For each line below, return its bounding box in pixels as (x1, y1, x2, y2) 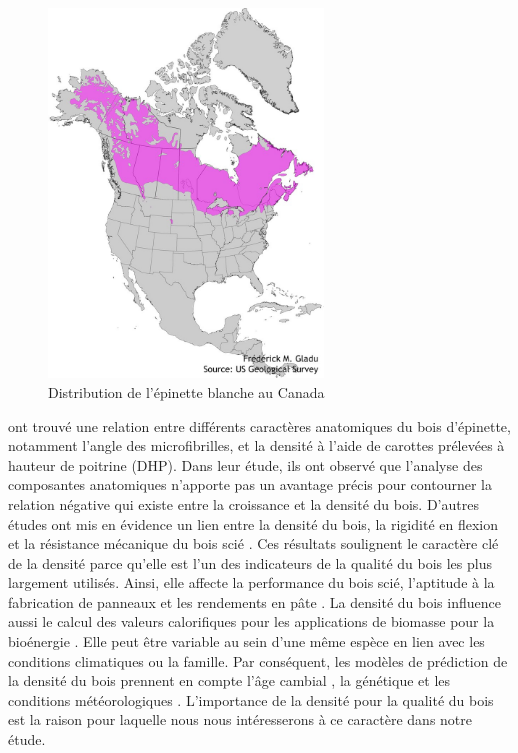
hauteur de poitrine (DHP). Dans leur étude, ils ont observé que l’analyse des (8, 454, 483, 475)
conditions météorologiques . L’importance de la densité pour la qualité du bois (8, 689, 494, 710)
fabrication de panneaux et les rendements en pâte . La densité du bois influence (8, 591, 501, 612)
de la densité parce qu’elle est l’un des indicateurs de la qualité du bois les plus (8, 552, 492, 573)
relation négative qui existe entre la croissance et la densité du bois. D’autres (8, 493, 479, 514)
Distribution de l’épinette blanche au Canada (48, 381, 325, 402)
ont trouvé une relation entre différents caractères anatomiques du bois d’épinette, (8, 415, 511, 436)
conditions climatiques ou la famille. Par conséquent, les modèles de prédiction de (8, 650, 508, 671)
